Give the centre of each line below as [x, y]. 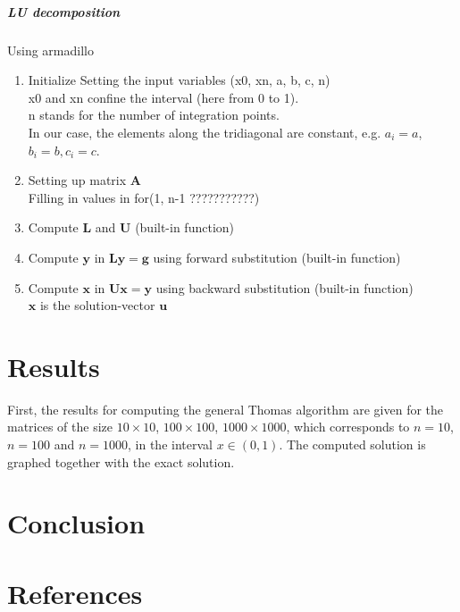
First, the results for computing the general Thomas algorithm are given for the [226, 409]
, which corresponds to [348, 427]
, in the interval [170, 444]
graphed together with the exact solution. [121, 461]
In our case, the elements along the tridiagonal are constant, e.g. [205, 132]
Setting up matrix [77, 180]
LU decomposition [64, 11]
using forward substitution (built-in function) [277, 257]
